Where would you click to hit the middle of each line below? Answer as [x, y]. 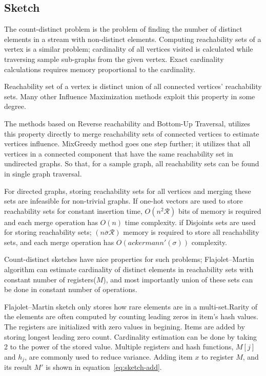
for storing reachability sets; [48, 232]
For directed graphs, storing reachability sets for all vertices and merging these [128, 191]
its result [18, 367]
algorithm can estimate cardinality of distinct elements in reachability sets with [129, 269]
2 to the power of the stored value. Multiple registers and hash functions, [119, 347]
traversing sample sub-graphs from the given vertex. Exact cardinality [114, 59]
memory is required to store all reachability [191, 232]
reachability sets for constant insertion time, [73, 211]
